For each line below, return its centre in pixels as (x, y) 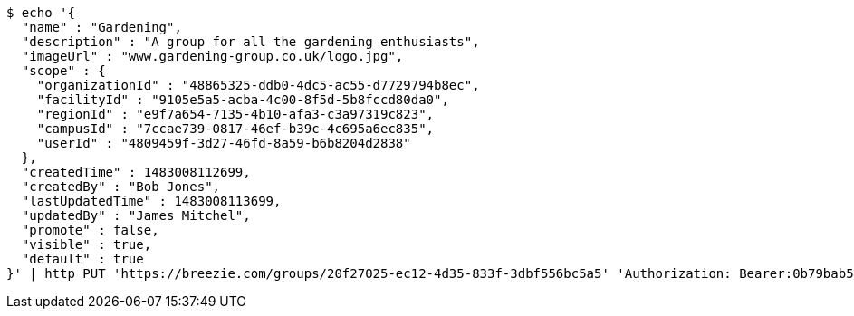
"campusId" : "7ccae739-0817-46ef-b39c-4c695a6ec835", (235, 129)
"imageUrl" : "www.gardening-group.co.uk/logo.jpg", (212, 56)
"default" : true (82, 259)
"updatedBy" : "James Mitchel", (136, 215)
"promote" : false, (90, 230)
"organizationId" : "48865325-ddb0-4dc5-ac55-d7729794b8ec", (258, 85)
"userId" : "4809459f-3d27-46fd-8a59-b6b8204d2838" (224, 143)
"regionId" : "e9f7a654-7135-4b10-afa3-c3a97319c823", (235, 114)
